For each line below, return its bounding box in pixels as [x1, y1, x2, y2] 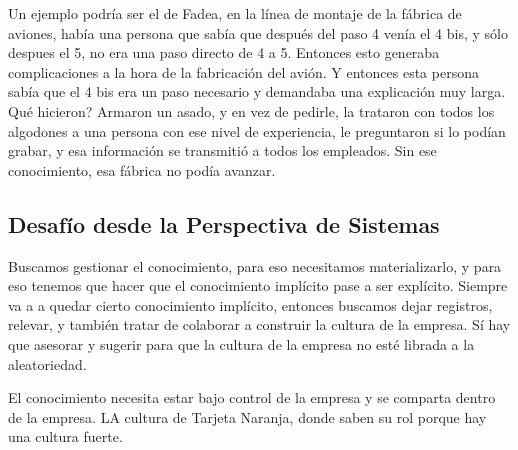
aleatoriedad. [8, 353, 87, 374]
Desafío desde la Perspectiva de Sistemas [8, 208, 440, 239]
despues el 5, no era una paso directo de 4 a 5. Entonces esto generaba [8, 42, 440, 63]
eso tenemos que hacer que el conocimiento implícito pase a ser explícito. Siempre [8, 275, 508, 296]
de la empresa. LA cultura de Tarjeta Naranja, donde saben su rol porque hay [8, 406, 487, 427]
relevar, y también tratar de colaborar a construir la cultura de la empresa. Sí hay [8, 314, 511, 335]
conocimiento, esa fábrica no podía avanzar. [8, 159, 276, 180]
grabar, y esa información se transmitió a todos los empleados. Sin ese [8, 140, 437, 161]
